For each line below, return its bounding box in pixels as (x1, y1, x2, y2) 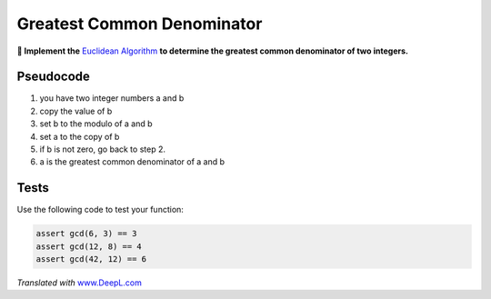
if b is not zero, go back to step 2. (39, 144, 165, 154)
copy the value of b (39, 105, 113, 116)
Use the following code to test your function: (16, 204, 184, 215)
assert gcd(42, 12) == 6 (35, 254, 147, 264)
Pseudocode (16, 69, 91, 85)
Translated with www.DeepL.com (16, 277, 143, 288)
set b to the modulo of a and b (39, 118, 154, 129)
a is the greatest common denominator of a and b (39, 156, 225, 167)
